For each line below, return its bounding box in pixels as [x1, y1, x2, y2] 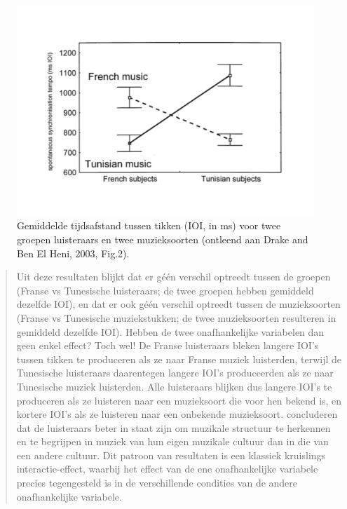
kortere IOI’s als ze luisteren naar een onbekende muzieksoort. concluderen [16, 407, 338, 421]
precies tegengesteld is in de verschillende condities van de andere [16, 475, 298, 490]
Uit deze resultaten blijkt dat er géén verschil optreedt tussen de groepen [16, 269, 331, 284]
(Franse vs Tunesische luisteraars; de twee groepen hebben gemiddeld [16, 283, 314, 297]
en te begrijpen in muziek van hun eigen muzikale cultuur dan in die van [16, 434, 329, 449]
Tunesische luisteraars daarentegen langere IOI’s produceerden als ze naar [16, 365, 334, 380]
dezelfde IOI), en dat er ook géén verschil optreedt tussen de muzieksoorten [16, 297, 341, 311]
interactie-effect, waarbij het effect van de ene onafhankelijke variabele [16, 461, 318, 476]
